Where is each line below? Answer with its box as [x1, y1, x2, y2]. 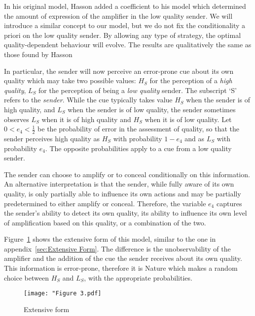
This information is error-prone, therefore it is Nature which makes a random [4, 263, 238, 273]
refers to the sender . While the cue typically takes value [4, 95, 173, 105]
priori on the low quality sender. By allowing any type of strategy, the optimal [4, 30, 241, 40]
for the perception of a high [149, 75, 232, 86]
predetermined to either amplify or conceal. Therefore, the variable [4, 198, 206, 208]
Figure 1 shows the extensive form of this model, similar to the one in [4, 234, 216, 244]
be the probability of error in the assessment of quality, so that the [37, 124, 239, 134]
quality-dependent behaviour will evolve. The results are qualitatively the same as [4, 39, 252, 50]
